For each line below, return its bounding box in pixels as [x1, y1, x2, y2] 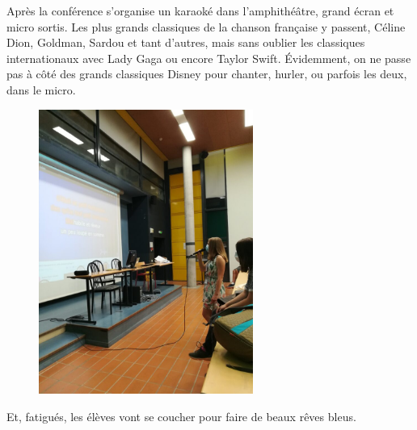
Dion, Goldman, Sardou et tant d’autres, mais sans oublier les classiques [6, 34, 365, 51]
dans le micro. [6, 81, 76, 98]
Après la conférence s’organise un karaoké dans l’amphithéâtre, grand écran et [6, 2, 394, 19]
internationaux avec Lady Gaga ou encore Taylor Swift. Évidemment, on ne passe [6, 49, 411, 66]
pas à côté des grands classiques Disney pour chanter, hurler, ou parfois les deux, [6, 65, 407, 82]
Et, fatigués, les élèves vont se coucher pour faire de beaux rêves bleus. [6, 407, 356, 424]
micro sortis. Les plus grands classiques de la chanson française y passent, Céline [6, 18, 406, 35]
